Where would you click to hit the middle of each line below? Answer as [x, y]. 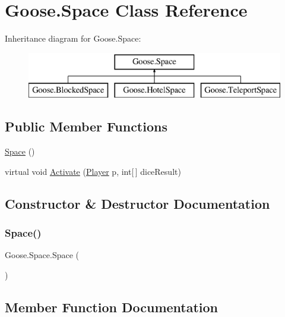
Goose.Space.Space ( [42, 255]
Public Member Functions [86, 126]
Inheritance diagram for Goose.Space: [73, 38]
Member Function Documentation [112, 307]
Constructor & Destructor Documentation [137, 203]
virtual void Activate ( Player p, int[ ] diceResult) [93, 171]
